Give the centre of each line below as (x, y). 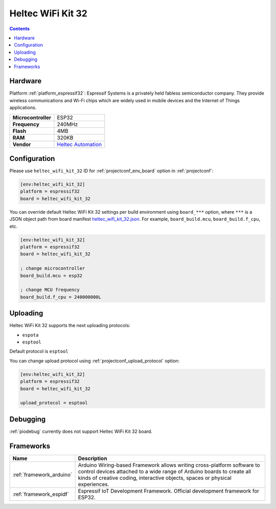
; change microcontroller (53, 269)
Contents (20, 29)
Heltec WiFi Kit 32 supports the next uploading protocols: (70, 326)
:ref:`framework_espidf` (41, 494)
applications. (23, 108)
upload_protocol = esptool (54, 403)
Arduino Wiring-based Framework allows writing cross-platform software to (169, 465)
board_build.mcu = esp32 (51, 275)
